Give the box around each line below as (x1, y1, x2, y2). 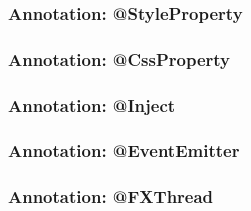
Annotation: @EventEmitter (8, 138, 240, 163)
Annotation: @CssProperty (8, 46, 231, 71)
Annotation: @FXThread (8, 184, 214, 209)
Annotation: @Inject (8, 92, 176, 117)
